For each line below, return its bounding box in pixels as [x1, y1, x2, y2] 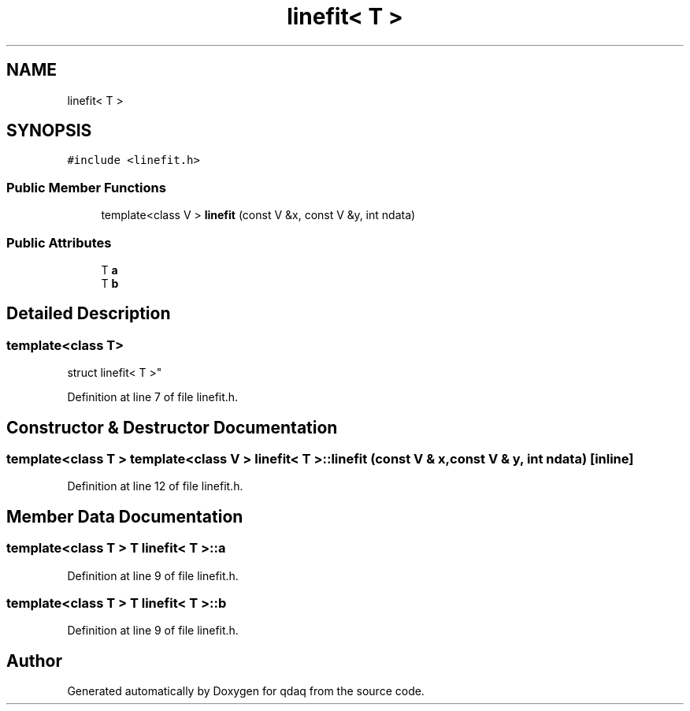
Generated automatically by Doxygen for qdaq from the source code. [67, 684, 425, 698]
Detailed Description [6, 303, 171, 324]
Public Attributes [6, 234, 112, 251]
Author [6, 650, 62, 671]
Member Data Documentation [6, 506, 243, 527]
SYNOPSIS [6, 121, 92, 141]
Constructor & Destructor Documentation [6, 417, 338, 437]
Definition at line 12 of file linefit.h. [67, 479, 243, 493]
